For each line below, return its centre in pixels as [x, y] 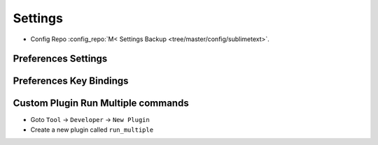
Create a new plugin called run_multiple [92, 130]
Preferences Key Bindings [71, 81]
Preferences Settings [60, 59]
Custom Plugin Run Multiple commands [101, 104]
